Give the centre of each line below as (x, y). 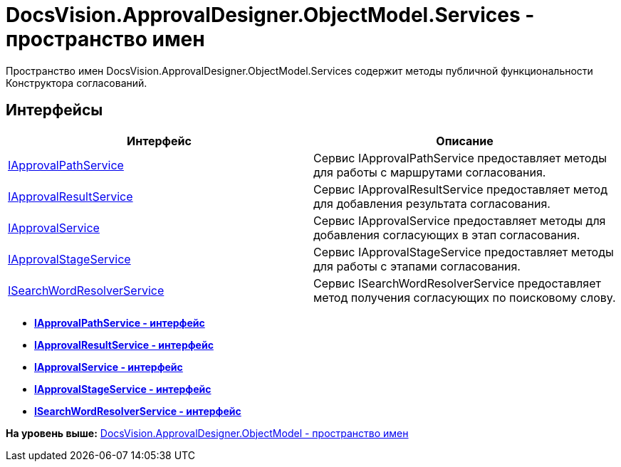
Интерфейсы (54, 110)
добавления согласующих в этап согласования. (447, 235)
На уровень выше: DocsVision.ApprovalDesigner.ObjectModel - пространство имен (207, 433)
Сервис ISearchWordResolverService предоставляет (457, 283)
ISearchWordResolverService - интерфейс (138, 411)
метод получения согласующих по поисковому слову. (465, 297)
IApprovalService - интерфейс (109, 367)
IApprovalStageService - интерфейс (123, 389)
